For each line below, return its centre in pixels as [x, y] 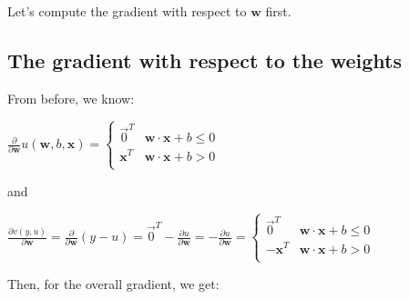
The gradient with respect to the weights [205, 60]
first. [278, 11]
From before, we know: [71, 98]
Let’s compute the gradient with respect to [127, 11]
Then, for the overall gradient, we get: [113, 283]
